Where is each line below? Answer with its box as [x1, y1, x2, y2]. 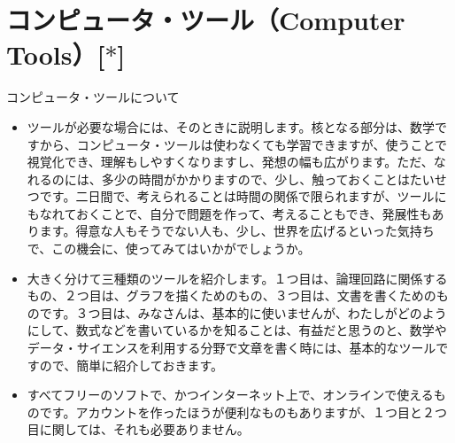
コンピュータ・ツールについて [6, 88, 180, 106]
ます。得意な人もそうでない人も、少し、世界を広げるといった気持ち [39, 221, 435, 240]
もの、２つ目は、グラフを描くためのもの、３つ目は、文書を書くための [27, 286, 436, 305]
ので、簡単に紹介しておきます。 [39, 355, 223, 374]
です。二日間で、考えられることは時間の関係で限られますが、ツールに [39, 187, 447, 206]
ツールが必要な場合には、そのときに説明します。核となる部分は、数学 [27, 117, 435, 136]
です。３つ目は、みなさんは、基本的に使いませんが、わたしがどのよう [39, 303, 447, 322]
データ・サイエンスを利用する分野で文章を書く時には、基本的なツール [27, 338, 436, 357]
